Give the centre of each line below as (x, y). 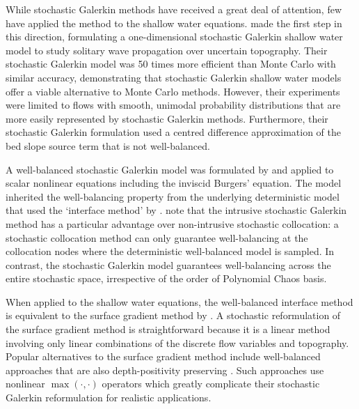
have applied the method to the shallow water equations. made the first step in (174, 23)
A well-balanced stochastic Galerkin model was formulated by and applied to (170, 169)
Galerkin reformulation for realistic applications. (109, 398)
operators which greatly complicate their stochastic (211, 384)
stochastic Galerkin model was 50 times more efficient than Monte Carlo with (171, 64)
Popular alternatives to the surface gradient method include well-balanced (163, 356)
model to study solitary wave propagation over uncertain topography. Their (167, 50)
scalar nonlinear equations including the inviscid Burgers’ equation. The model (174, 183)
